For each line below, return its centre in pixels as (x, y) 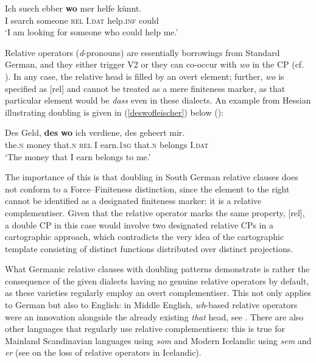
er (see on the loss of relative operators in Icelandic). (103, 352)
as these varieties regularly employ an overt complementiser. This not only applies (158, 293)
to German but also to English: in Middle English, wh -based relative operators (151, 305)
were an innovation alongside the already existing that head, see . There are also (154, 316)
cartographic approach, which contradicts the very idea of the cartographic (145, 237)
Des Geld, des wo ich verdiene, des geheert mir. (95, 132)
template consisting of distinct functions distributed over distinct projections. (149, 248)
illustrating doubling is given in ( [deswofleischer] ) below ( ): (114, 112)
